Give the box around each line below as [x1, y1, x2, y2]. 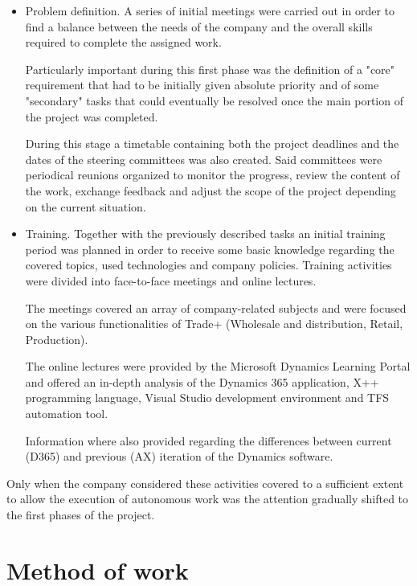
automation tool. [25, 405, 108, 422]
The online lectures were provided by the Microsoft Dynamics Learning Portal [25, 358, 411, 375]
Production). [25, 330, 88, 347]
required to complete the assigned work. [25, 34, 222, 51]
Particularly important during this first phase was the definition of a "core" [25, 60, 395, 77]
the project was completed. [25, 108, 158, 125]
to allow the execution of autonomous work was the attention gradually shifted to [6, 490, 409, 507]
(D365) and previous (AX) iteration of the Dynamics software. [25, 448, 333, 465]
